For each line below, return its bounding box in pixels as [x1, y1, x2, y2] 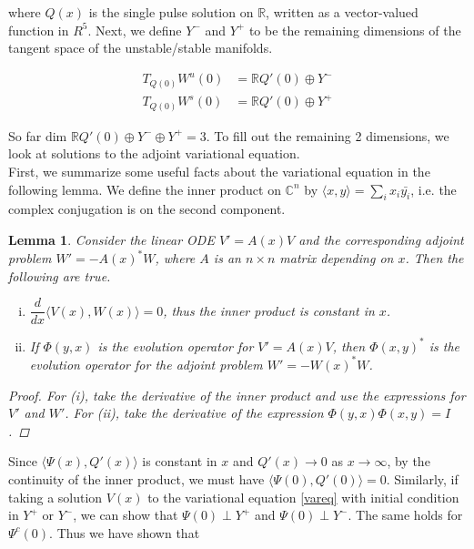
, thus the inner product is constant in [163, 300, 375, 320]
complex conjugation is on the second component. [8, 199, 286, 219]
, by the [387, 452, 430, 471]
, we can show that [73, 505, 178, 524]
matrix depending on [279, 249, 394, 268]
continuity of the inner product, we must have [8, 469, 265, 488]
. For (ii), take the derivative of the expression [65, 403, 324, 422]
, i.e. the [410, 179, 457, 198]
